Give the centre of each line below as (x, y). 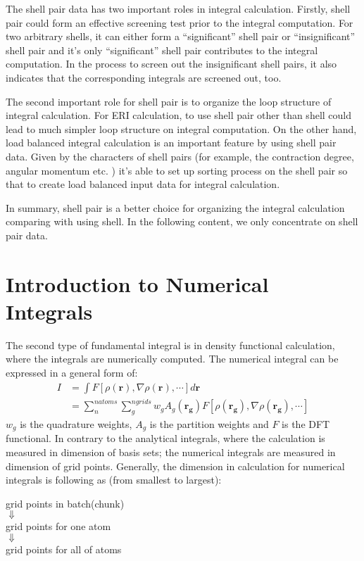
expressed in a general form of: (72, 372)
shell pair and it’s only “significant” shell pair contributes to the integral (162, 50)
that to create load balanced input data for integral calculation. (143, 184)
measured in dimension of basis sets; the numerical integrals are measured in (171, 452)
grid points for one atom (58, 526)
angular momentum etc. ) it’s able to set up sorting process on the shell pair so (177, 170)
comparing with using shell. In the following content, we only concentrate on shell (182, 221)
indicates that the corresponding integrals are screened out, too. (144, 77)
